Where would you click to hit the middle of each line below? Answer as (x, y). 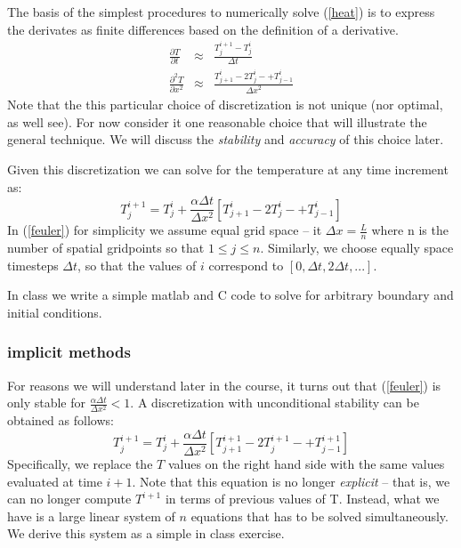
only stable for (47, 403)
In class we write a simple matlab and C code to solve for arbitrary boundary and (230, 295)
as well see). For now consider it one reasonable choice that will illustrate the (217, 121)
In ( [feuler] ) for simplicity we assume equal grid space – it (165, 230)
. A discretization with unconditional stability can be (275, 403)
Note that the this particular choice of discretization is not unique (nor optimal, (225, 105)
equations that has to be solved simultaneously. (319, 516)
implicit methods (69, 352)
